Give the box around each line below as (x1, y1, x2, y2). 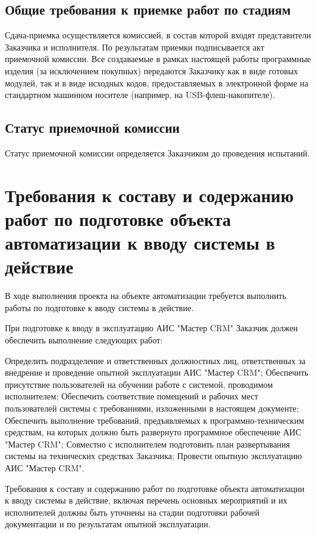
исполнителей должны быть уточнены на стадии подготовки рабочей (5, 505, 259, 518)
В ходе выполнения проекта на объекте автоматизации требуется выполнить (5, 289, 286, 302)
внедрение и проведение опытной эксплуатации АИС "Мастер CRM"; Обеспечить (5, 366, 309, 379)
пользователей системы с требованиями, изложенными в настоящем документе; (5, 402, 299, 414)
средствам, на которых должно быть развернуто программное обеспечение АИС (5, 426, 301, 438)
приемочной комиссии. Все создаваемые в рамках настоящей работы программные (5, 52, 311, 65)
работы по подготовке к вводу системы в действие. (5, 301, 194, 314)
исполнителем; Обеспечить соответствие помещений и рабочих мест (5, 390, 258, 402)
